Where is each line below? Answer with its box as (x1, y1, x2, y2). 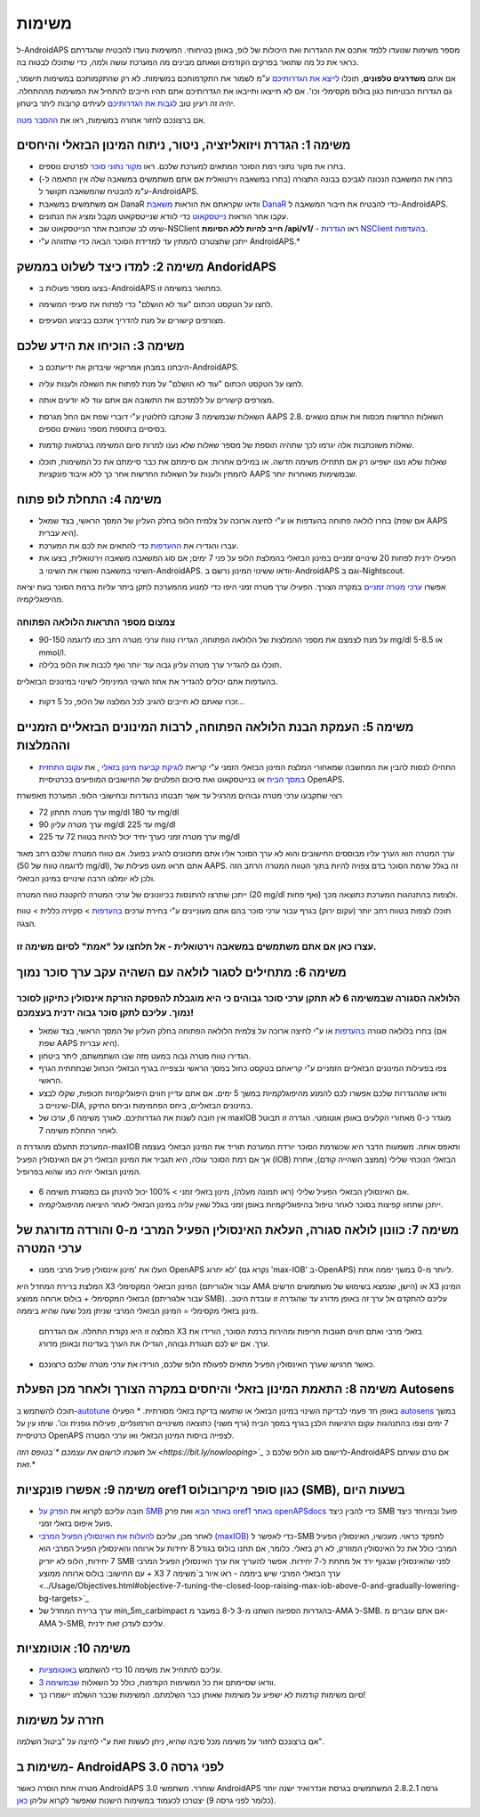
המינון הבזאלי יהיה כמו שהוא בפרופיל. (16, 1166, 142, 1177)
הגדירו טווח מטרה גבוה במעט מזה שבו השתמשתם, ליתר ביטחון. (38, 1050, 252, 1061)
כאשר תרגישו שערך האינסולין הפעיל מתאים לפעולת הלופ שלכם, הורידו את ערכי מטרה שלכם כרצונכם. (38, 1359, 376, 1369)
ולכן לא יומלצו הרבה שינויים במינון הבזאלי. (16, 872, 156, 883)
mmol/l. (38, 646, 67, 658)
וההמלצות (16, 738, 70, 753)
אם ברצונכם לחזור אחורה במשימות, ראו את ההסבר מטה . (16, 114, 206, 125)
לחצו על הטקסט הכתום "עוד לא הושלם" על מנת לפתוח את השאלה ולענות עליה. (38, 378, 304, 389)
